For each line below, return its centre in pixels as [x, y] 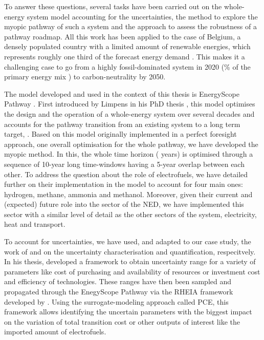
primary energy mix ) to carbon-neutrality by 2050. [85, 77]
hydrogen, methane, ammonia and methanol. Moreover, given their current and [128, 194]
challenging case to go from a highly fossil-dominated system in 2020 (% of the [127, 66]
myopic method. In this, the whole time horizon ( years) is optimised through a [129, 154]
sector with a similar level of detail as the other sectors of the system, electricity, [130, 214]
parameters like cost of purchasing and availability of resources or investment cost [132, 271]
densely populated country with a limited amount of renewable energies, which [127, 46]
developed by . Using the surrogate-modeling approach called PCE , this [116, 301]
